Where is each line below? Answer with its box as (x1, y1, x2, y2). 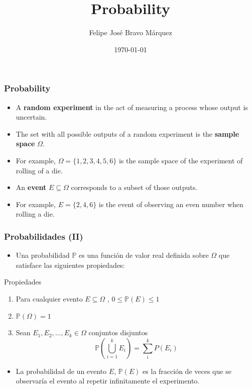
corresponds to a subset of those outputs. (71, 182, 198, 192)
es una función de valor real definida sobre (79, 250, 209, 260)
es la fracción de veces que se (143, 365, 231, 376)
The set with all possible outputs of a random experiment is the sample (16, 128, 239, 139)
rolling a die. (16, 209, 55, 219)
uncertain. (16, 112, 47, 122)
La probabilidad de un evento (16, 365, 107, 376)
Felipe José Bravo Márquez (89, 27, 172, 38)
